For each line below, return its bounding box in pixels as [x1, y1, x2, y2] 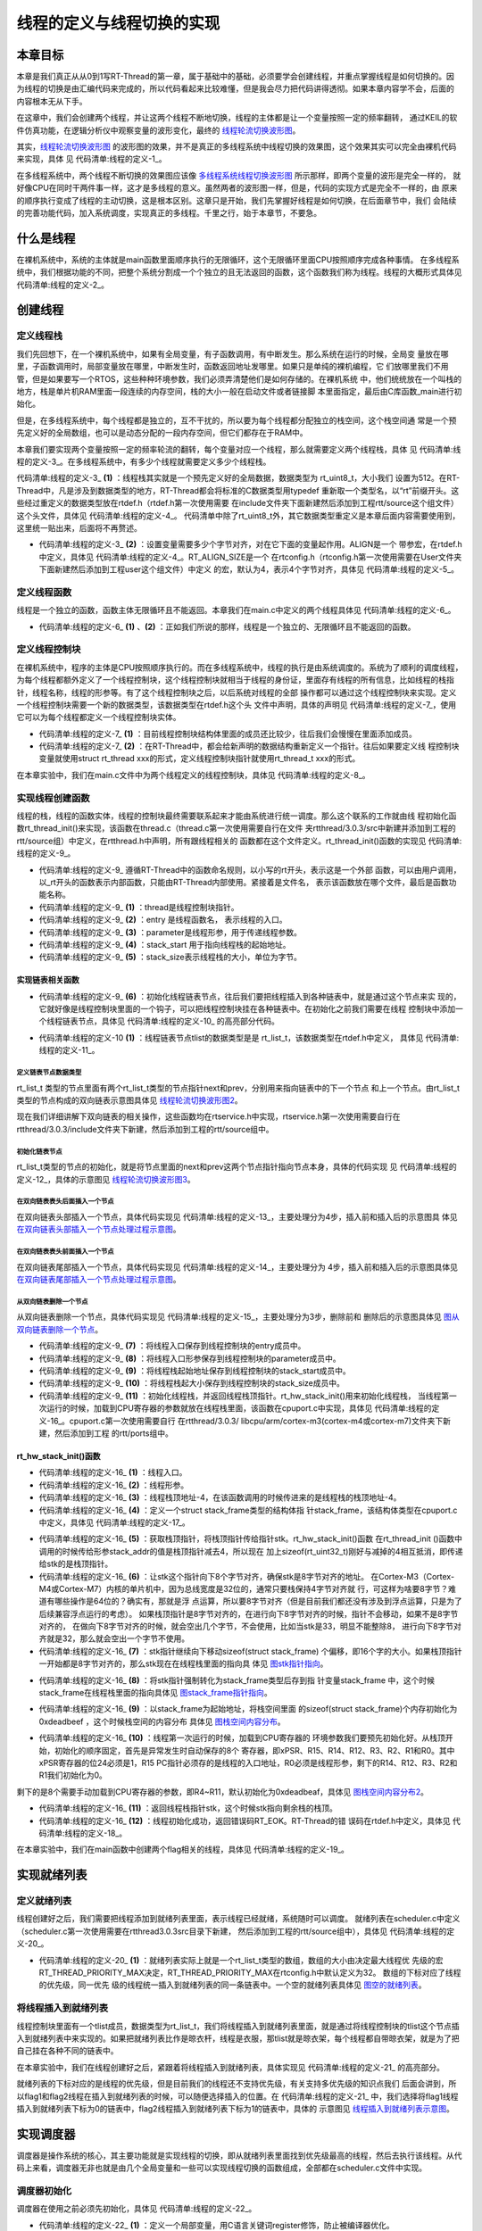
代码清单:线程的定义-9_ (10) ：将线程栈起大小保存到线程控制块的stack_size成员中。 [38, 1378, 345, 1389]
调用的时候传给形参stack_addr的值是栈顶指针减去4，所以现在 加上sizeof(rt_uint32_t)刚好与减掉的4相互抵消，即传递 [38, 1546, 463, 1556]
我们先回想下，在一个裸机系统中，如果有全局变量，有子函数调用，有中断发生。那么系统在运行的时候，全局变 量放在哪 [16, 348, 449, 359]
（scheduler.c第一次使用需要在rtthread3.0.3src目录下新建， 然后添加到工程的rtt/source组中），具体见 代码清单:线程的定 [16, 1926, 455, 1937]
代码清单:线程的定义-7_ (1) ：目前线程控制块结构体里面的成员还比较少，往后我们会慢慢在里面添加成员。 [38, 728, 417, 739]
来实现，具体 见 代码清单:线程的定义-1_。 [16, 153, 167, 164]
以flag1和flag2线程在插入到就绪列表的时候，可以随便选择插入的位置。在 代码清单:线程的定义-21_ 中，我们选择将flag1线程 [16, 2091, 459, 2102]
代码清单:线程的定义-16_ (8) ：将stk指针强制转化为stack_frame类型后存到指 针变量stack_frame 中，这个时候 [38, 1674, 436, 1686]
